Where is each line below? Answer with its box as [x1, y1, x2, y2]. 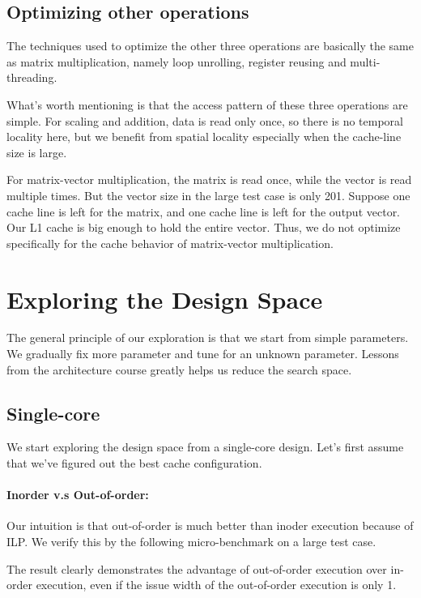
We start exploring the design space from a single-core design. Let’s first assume [6, 438, 404, 455]
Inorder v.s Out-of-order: [6, 486, 149, 503]
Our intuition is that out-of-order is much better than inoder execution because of [6, 517, 414, 534]
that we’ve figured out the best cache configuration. [6, 455, 262, 472]
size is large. [6, 143, 67, 160]
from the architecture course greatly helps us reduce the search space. [6, 361, 352, 378]
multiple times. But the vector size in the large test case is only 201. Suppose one [6, 186, 410, 203]
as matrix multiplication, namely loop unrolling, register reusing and [6, 53, 347, 70]
